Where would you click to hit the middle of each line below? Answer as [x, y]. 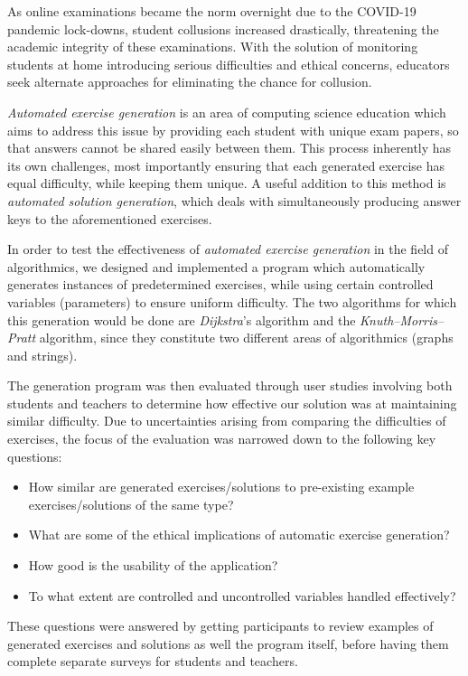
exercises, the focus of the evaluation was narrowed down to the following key [222, 439]
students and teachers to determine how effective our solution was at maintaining [232, 403]
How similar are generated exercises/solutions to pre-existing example [221, 487]
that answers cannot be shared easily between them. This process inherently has [229, 148]
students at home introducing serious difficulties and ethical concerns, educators [229, 64]
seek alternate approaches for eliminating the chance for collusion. [190, 82]
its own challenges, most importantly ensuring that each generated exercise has [226, 165]
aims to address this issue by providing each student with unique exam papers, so [233, 130]
